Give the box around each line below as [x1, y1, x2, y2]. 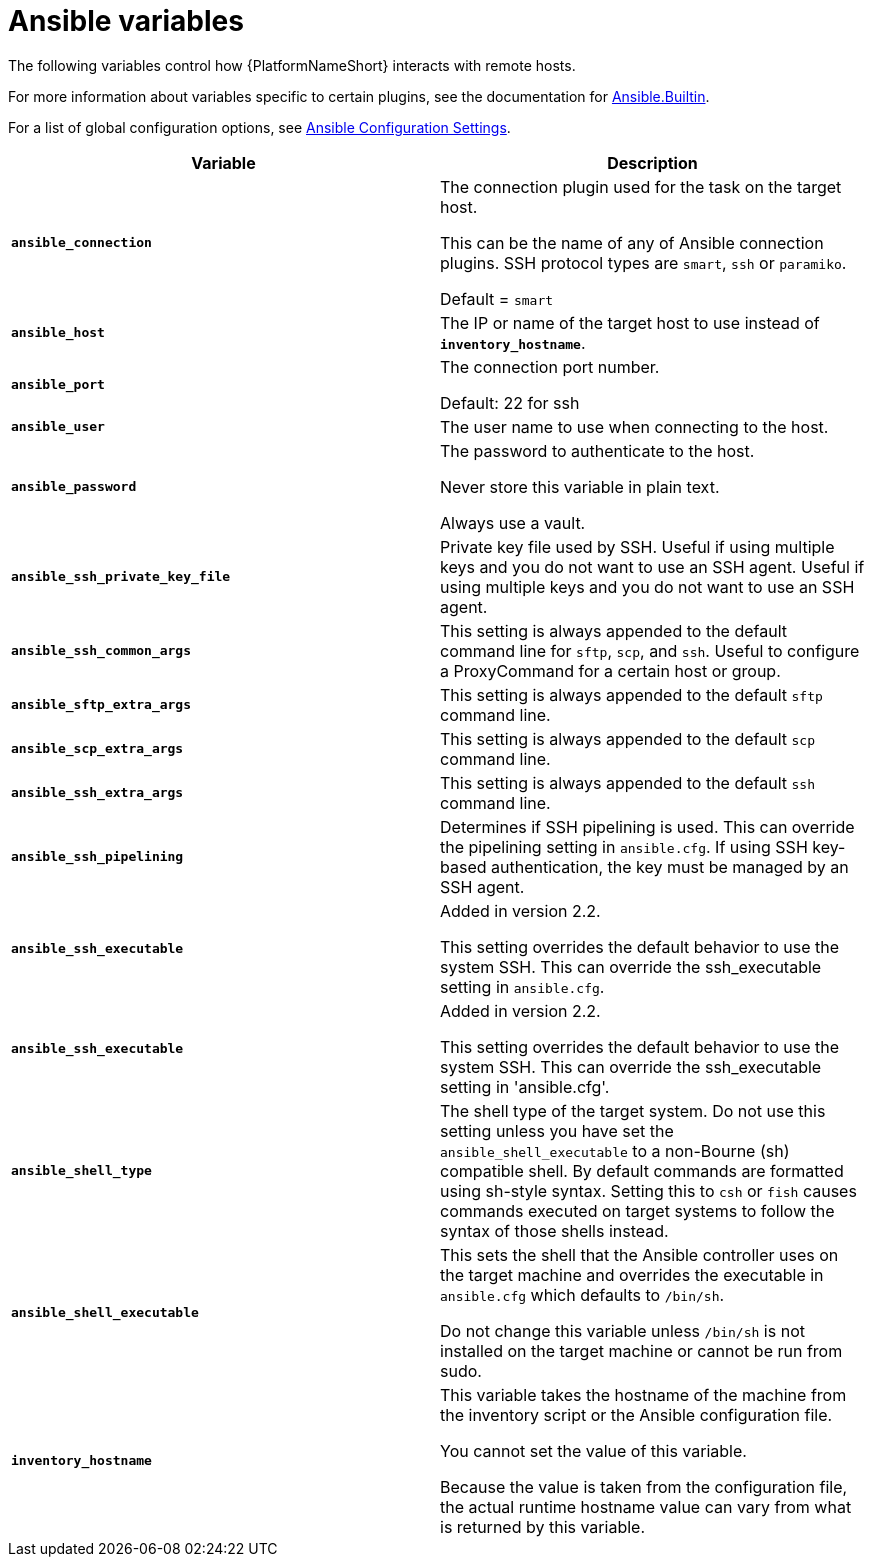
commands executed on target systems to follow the [440, 1200, 835, 1221]
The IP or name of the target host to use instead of [440, 312, 820, 333]
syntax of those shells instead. [440, 1220, 669, 1241]
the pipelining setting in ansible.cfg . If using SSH [440, 836, 808, 857]
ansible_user [11, 419, 105, 435]
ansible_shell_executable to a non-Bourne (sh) [440, 1140, 790, 1161]
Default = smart [440, 288, 554, 309]
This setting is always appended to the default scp [440, 728, 815, 749]
